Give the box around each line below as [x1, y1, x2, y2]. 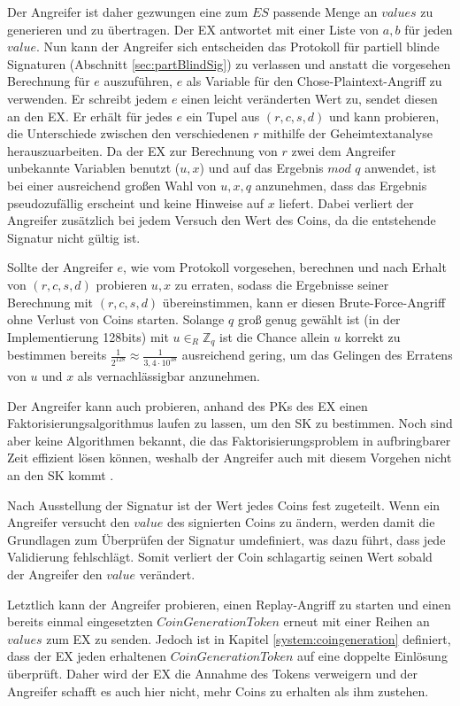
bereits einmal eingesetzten [7, 612, 153, 631]
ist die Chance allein [219, 327, 330, 345]
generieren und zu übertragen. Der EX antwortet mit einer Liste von [7, 19, 379, 38]
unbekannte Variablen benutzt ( [7, 159, 180, 177]
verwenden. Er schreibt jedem [7, 89, 168, 107]
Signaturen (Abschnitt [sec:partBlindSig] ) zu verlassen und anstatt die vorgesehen [7, 54, 451, 73]
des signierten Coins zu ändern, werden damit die [166, 513, 435, 531]
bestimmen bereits [7, 345, 107, 364]
